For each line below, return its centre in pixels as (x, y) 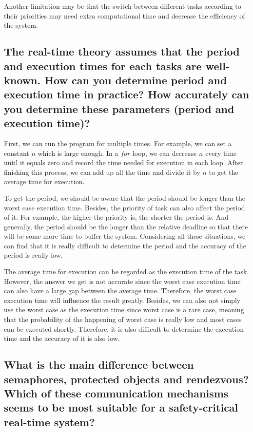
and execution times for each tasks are (103, 66)
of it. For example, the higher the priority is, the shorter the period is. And (116, 217)
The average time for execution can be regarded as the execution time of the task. (126, 272)
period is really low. (33, 255)
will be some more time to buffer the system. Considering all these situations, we (125, 236)
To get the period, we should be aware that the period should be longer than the (125, 197)
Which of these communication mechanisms (116, 393)
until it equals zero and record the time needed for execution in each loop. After (124, 162)
